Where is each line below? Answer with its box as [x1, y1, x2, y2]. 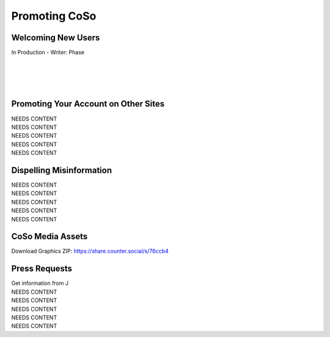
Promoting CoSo [11, 9, 97, 23]
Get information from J [11, 280, 68, 287]
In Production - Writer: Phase [11, 49, 85, 56]
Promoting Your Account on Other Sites [11, 98, 165, 109]
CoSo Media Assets [11, 231, 88, 242]
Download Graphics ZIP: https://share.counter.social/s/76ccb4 [11, 248, 169, 255]
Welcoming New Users [11, 32, 100, 43]
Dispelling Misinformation [11, 165, 112, 176]
